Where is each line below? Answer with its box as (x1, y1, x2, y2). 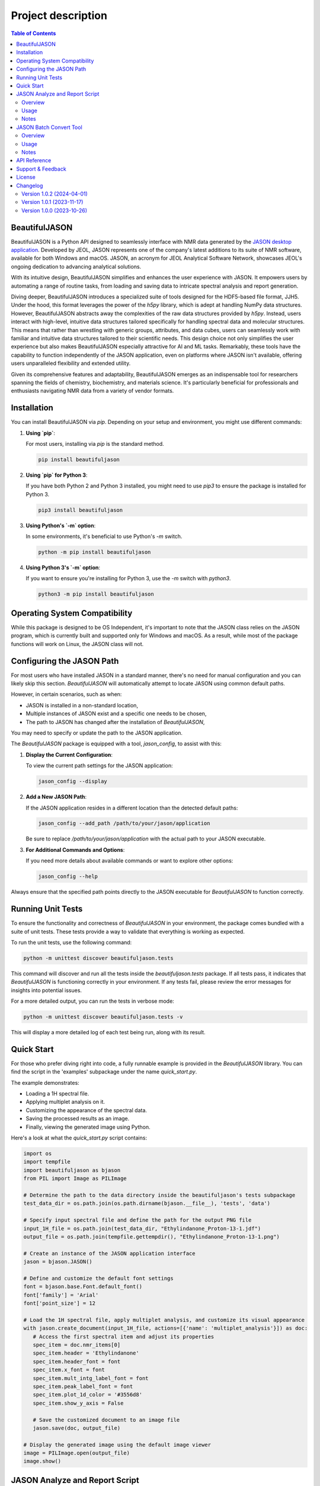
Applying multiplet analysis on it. (25, 1098, 105, 1106)
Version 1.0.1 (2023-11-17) (21, 199, 84, 206)
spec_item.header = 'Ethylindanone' (33, 1350, 139, 1356)
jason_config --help (38, 873, 98, 880)
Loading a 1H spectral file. (25, 1090, 89, 1097)
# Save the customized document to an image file (33, 1416, 180, 1423)
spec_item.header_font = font (33, 1358, 121, 1365)
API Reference (16, 157, 52, 164)
